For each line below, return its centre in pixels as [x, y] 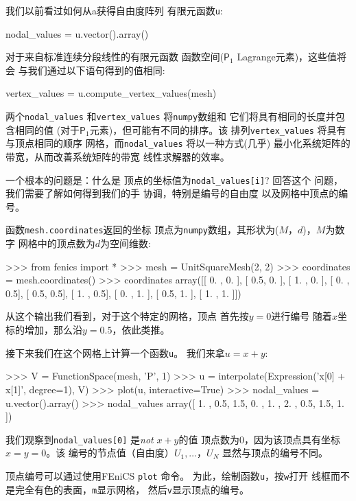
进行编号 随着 [301, 316]
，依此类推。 [141, 330]
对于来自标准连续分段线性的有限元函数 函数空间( [115, 57]
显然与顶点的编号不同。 [275, 453]
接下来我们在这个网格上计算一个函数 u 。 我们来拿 [115, 352]
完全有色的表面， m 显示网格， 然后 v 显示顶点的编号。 [132, 489]
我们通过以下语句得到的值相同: [96, 70]
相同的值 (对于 [47, 129]
